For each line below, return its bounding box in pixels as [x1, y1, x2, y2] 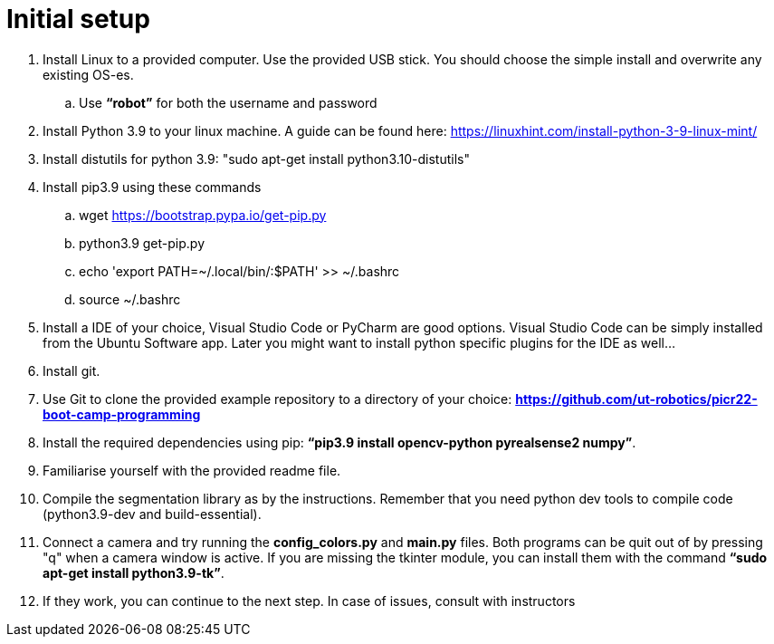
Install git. [43, 362, 100, 379]
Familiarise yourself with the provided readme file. [43, 462, 341, 478]
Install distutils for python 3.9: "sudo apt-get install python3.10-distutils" [43, 150, 471, 167]
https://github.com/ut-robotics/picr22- [515, 390, 758, 407]
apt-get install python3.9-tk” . [43, 564, 225, 581]
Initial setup [6, 4, 150, 34]
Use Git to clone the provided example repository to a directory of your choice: [43, 390, 512, 407]
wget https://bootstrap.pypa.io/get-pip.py [79, 207, 327, 223]
